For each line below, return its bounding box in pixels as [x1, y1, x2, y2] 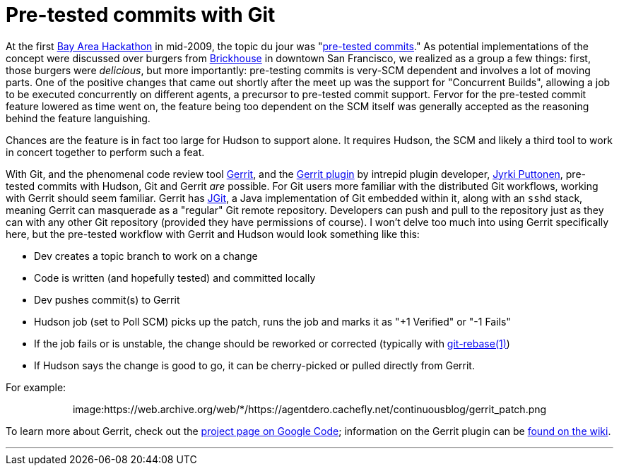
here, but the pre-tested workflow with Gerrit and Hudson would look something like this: [6, 227, 420, 240]
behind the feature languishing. [6, 112, 151, 124]
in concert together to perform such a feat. [6, 145, 205, 158]
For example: [6, 381, 66, 393]
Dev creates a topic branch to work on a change [34, 249, 258, 262]
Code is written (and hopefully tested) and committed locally [34, 271, 316, 284]
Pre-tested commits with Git [6, 3, 276, 27]
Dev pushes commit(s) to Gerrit [34, 293, 180, 306]
